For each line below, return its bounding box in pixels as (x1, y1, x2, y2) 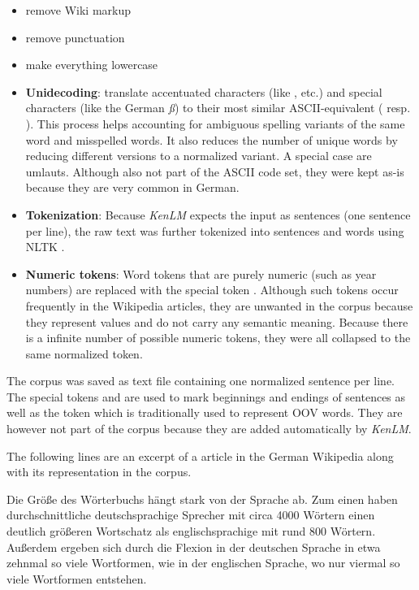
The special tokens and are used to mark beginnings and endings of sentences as (6, 388, 406, 405)
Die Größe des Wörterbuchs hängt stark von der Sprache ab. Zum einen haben (6, 490, 398, 507)
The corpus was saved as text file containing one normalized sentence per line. (6, 372, 395, 389)
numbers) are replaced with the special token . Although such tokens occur (25, 281, 399, 298)
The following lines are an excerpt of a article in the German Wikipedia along (6, 447, 394, 464)
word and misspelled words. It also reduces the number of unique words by (25, 131, 398, 148)
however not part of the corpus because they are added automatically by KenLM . (6, 420, 412, 437)
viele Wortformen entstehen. (6, 570, 147, 587)
